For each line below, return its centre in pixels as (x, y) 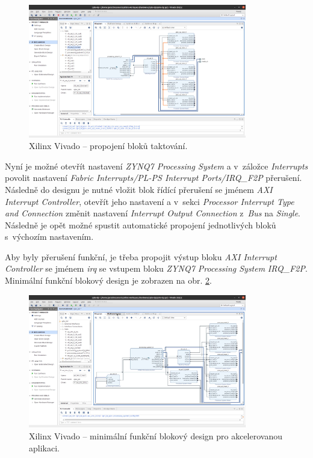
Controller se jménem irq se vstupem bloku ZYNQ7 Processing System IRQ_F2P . (156, 268)
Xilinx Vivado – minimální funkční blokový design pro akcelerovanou (156, 435)
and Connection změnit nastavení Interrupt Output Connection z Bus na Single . (153, 213)
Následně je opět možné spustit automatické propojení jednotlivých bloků (141, 224)
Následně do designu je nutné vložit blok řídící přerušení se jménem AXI (139, 189)
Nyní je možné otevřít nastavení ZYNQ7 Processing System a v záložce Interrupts (156, 166)
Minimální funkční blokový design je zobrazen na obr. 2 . (108, 280)
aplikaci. (44, 447)
